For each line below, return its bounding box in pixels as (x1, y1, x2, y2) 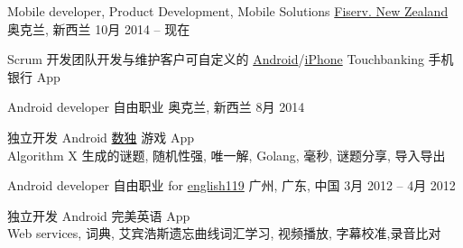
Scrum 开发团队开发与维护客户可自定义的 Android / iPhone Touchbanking (7, 50, 424, 69)
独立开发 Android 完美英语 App (7, 206, 190, 225)
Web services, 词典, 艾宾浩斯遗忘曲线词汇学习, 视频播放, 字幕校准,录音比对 (7, 224, 441, 243)
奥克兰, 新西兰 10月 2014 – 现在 (7, 19, 190, 38)
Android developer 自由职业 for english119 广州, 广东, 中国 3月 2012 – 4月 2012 (7, 176, 456, 195)
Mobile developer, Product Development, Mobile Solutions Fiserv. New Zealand (7, 2, 449, 20)
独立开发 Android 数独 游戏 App (7, 127, 194, 146)
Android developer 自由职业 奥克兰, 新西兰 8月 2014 (7, 97, 305, 116)
